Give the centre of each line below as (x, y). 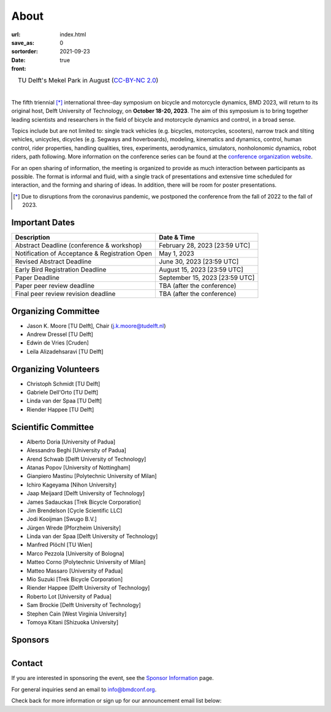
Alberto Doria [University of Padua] (71, 442)
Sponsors (30, 640)
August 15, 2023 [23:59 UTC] (201, 270)
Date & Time (177, 238)
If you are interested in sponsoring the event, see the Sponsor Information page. (112, 678)
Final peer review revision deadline (65, 294)
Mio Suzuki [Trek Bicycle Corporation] (75, 579)
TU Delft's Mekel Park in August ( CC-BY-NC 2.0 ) (88, 80)
